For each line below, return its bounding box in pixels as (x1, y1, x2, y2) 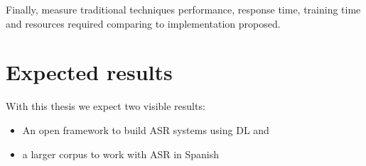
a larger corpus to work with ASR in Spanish (22, 146, 220, 161)
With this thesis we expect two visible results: (6, 99, 205, 114)
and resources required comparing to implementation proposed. (6, 16, 281, 31)
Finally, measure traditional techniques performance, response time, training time (6, 2, 361, 16)
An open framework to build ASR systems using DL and (22, 122, 269, 137)
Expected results (6, 57, 173, 87)
